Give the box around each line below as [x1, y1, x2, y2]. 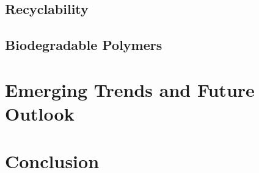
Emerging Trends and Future [5, 77, 255, 102]
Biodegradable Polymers [5, 35, 162, 54]
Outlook [5, 101, 75, 125]
